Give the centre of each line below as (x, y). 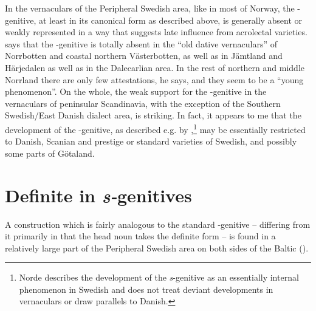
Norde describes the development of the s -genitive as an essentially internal (159, 277)
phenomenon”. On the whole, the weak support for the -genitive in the (136, 91)
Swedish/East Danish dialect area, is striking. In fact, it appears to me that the (153, 115)
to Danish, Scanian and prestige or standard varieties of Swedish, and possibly (151, 141)
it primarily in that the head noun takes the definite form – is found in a (140, 236)
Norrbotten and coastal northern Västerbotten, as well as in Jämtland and (144, 56)
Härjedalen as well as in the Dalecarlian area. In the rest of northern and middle (155, 67)
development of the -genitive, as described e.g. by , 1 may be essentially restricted (155, 128)
